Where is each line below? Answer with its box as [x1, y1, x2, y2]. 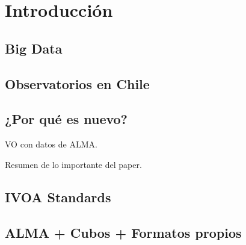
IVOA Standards [5, 187, 111, 206]
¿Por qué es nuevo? [5, 110, 128, 128]
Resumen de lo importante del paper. [5, 158, 142, 170]
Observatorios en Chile [5, 74, 150, 93]
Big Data [5, 39, 63, 57]
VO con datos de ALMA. [5, 138, 97, 150]
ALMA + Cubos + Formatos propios [5, 223, 242, 241]
